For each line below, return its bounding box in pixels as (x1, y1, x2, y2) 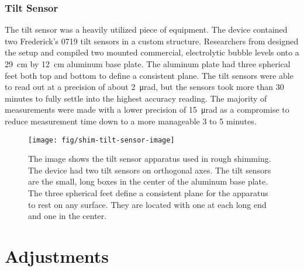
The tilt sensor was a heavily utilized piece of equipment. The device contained (5, 23, 288, 36)
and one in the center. (28, 210, 107, 222)
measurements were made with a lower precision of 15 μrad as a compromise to (5, 103, 289, 116)
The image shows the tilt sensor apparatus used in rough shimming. (28, 152, 271, 165)
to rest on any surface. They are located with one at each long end (28, 198, 267, 210)
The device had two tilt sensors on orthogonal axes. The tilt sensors (28, 164, 271, 176)
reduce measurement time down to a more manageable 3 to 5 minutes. (5, 114, 257, 127)
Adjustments (5, 244, 109, 267)
